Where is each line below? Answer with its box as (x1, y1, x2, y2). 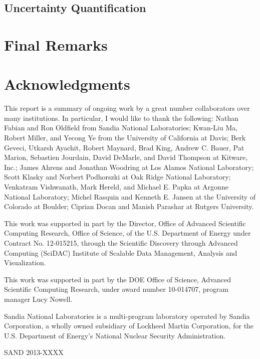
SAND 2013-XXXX (4, 347, 64, 357)
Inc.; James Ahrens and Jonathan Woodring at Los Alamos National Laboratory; (4, 161, 254, 172)
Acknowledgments (4, 74, 130, 94)
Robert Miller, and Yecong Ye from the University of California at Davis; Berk (4, 132, 246, 143)
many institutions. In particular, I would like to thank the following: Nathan (4, 112, 239, 123)
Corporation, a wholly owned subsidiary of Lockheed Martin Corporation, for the (4, 320, 254, 331)
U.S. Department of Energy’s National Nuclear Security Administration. (4, 330, 226, 340)
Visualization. (4, 257, 46, 268)
